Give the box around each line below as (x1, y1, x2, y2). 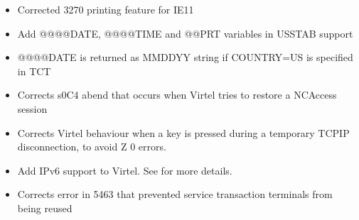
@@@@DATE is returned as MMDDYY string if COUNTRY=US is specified (17, 50, 353, 65)
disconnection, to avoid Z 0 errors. (17, 139, 166, 154)
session (17, 101, 48, 116)
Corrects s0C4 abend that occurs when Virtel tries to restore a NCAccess (17, 87, 337, 102)
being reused (17, 200, 73, 215)
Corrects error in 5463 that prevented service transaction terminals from (17, 187, 333, 202)
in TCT (17, 63, 51, 78)
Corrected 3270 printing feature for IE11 (17, 2, 194, 16)
